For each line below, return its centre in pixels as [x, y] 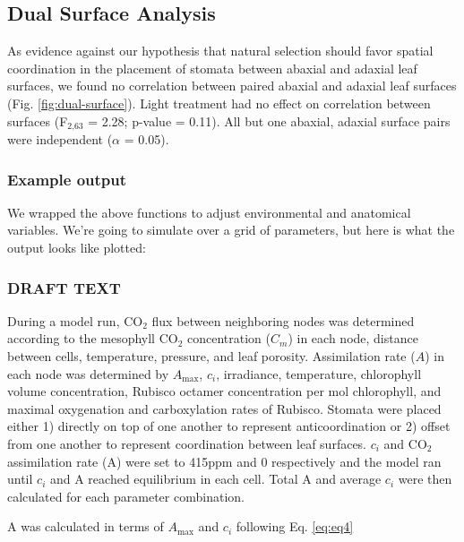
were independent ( [60, 139]
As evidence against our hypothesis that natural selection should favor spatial [220, 51]
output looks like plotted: [77, 248]
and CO [405, 443]
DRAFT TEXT [64, 287]
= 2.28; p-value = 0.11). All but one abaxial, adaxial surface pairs [269, 120]
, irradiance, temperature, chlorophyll [319, 373]
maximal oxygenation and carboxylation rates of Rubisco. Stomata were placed [224, 408]
